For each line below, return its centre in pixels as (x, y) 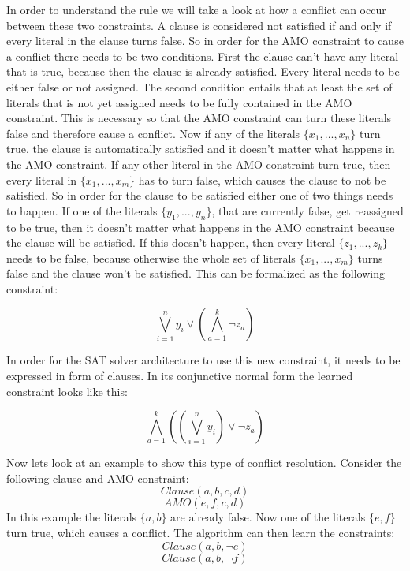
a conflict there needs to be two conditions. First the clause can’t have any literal (203, 56)
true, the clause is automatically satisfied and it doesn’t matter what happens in (201, 149)
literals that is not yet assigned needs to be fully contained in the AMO (179, 102)
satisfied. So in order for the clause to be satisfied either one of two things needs (200, 195)
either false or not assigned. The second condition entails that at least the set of (199, 86)
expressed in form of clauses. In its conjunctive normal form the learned (180, 376)
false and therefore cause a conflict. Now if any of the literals (153, 133)
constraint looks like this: (67, 391)
